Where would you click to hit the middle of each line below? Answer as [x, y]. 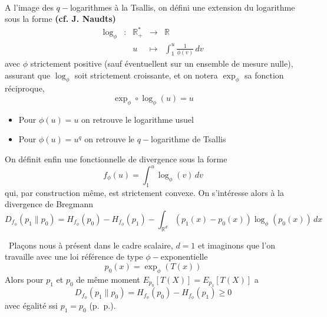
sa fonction [264, 75]
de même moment [108, 279]
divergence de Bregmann [49, 204]
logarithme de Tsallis [189, 139]
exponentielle [184, 256]
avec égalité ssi [31, 305]
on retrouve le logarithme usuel [138, 119]
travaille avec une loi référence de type [74, 256]
